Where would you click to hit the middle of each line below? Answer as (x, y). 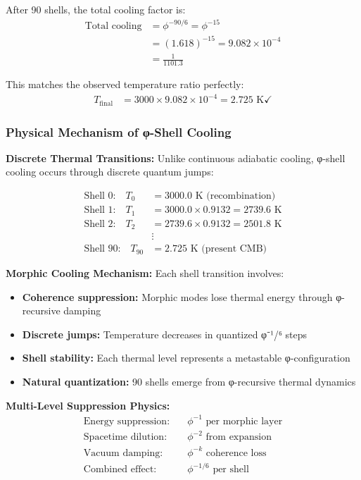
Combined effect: (120, 470)
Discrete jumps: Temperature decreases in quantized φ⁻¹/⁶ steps (165, 334)
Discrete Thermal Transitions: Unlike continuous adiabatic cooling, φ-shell (176, 158)
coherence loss (236, 453)
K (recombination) (235, 196)
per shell (231, 470)
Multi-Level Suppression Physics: (88, 405)
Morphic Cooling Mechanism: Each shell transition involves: (145, 273)
